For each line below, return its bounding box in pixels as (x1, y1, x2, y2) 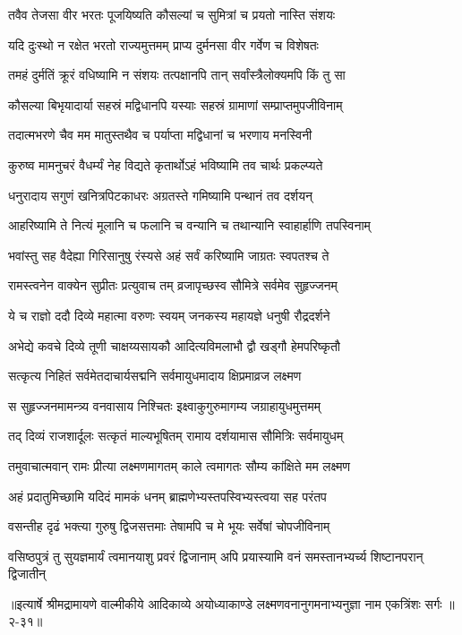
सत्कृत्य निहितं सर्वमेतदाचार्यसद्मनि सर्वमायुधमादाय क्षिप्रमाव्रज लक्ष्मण (8, 366, 302, 385)
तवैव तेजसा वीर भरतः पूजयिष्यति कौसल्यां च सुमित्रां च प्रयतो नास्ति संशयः (8, 5, 336, 23)
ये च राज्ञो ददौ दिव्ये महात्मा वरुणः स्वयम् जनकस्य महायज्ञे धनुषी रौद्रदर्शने (8, 305, 330, 324)
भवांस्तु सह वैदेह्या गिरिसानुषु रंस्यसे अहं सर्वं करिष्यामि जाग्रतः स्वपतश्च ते (8, 245, 329, 264)
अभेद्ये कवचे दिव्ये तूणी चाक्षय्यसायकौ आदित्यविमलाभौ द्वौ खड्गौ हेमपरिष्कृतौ (8, 336, 340, 355)
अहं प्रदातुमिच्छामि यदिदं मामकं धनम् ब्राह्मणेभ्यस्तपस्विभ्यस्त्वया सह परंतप (8, 486, 327, 505)
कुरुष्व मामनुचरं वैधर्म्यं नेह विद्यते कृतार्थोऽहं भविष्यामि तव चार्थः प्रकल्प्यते (8, 155, 323, 174)
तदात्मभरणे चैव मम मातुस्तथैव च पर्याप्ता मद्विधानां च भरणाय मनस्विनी (8, 125, 312, 144)
